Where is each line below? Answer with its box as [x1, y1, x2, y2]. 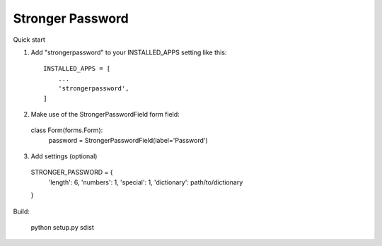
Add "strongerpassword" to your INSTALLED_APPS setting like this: [30, 48, 227, 57]
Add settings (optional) [30, 152, 98, 160]
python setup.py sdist [30, 223, 95, 232]
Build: [13, 207, 30, 216]
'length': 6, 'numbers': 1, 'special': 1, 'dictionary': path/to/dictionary [48, 177, 243, 187]
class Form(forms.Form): [30, 126, 103, 134]
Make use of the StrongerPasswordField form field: [30, 110, 180, 118]
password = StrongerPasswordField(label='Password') [48, 136, 208, 144]
